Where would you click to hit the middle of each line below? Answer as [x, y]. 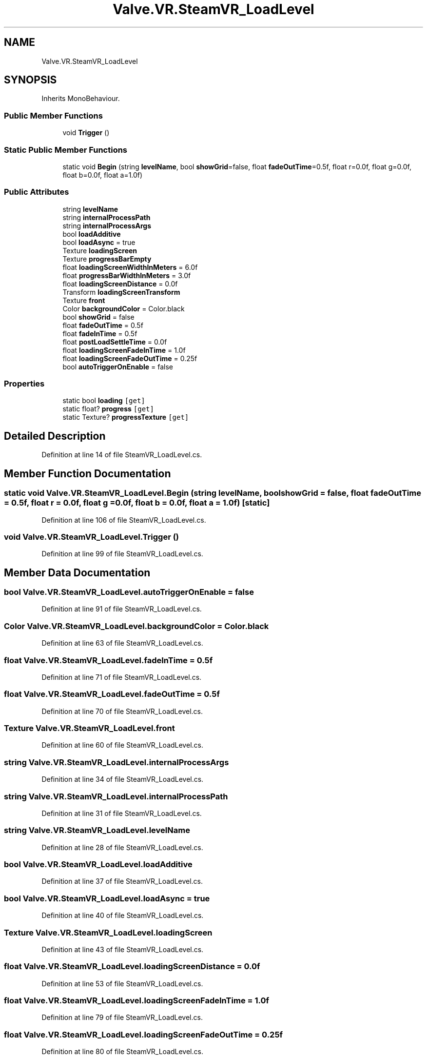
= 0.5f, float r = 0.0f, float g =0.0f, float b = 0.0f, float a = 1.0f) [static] [137, 503]
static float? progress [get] [108, 409]
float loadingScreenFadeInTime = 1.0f [124, 350]
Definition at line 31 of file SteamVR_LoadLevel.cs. [122, 813]
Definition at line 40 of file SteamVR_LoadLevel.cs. [123, 916]
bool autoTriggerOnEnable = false [118, 367]
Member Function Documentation [87, 473]
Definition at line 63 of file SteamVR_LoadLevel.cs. [122, 643]
